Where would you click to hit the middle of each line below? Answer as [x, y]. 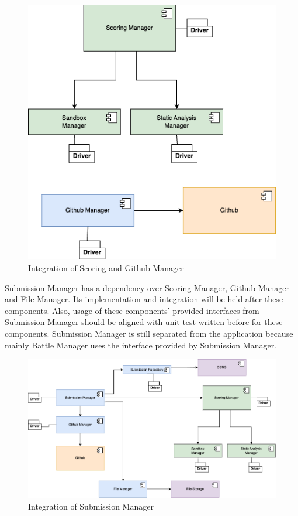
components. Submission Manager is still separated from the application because [149, 333]
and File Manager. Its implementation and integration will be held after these [144, 299]
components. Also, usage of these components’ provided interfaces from [132, 310]
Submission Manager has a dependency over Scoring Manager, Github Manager [147, 287]
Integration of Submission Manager [91, 506]
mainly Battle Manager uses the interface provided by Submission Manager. [141, 345]
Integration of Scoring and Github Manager [106, 267]
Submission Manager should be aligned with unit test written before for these [144, 322]
